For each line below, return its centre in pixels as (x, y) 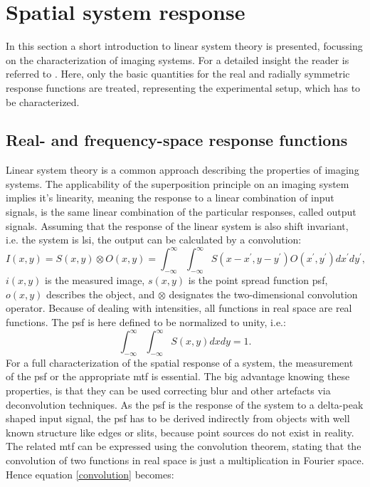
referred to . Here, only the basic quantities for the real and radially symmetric (178, 74)
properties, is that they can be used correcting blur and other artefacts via (168, 391)
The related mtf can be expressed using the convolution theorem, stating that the (184, 446)
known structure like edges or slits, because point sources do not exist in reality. (180, 432)
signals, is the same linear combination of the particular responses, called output (181, 212)
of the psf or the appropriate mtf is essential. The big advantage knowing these (178, 376)
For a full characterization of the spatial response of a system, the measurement (180, 362)
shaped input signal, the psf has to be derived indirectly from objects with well (178, 418)
